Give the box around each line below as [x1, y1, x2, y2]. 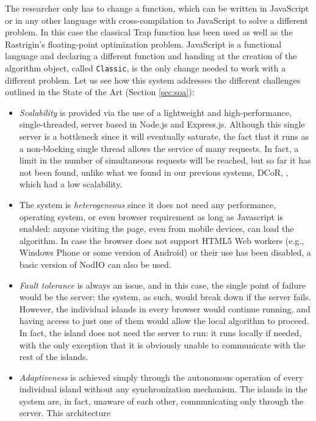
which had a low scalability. [19, 178, 123, 190]
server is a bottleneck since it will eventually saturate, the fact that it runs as [19, 130, 309, 142]
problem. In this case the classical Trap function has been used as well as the [5, 26, 293, 38]
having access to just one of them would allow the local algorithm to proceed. [19, 314, 309, 327]
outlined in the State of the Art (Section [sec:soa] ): [5, 85, 195, 98]
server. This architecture [19, 406, 111, 419]
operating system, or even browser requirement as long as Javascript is [19, 210, 284, 223]
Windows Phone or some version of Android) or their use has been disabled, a [19, 246, 311, 259]
